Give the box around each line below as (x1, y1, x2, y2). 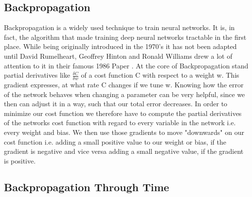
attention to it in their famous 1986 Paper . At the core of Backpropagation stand (4, 60, 249, 70)
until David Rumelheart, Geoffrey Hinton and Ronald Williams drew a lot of (4, 50, 233, 61)
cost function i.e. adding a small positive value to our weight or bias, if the (4, 136, 226, 147)
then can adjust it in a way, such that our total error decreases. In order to (4, 98, 228, 109)
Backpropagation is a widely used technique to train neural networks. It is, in (4, 22, 235, 33)
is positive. (4, 155, 36, 165)
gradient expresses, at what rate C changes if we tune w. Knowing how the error (4, 80, 244, 89)
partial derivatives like (4, 70, 70, 80)
